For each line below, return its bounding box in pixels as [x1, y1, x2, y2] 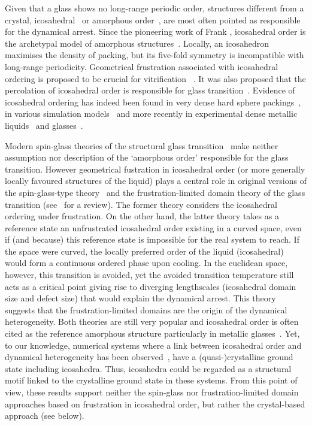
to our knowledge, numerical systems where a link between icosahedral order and [5, 339, 302, 351]
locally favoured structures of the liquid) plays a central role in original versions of [5, 174, 307, 187]
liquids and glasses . [5, 119, 83, 131]
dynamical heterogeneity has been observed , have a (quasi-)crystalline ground [5, 351, 293, 363]
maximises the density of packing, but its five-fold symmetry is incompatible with [5, 49, 304, 61]
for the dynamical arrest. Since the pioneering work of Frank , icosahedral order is [5, 25, 306, 38]
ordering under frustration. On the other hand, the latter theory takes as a [5, 210, 279, 222]
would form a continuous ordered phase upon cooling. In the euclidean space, [5, 256, 288, 269]
